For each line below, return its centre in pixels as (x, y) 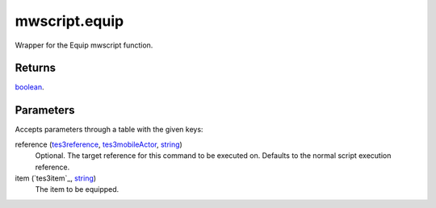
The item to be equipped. (77, 189)
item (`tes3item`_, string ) (56, 178)
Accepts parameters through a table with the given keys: (109, 130)
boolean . (29, 87)
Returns (36, 68)
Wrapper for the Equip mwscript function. (84, 45)
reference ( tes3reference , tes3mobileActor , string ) (99, 144)
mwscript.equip (69, 21)
